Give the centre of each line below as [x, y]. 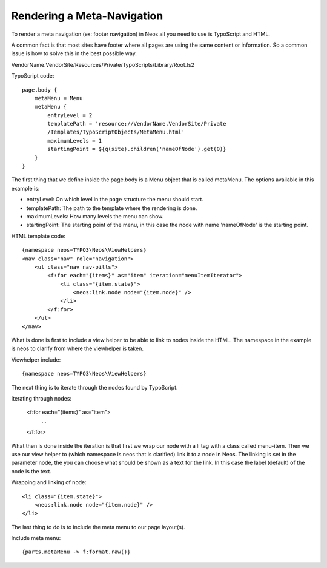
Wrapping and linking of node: [49, 482]
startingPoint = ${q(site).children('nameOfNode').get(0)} [137, 149]
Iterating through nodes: [41, 398]
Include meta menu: [36, 538]
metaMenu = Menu [58, 98]
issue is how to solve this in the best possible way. [74, 53]
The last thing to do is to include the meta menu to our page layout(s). [98, 527]
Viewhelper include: [36, 360]
